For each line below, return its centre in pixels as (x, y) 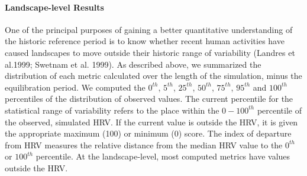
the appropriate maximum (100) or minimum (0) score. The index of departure (148, 133)
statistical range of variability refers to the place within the (112, 110)
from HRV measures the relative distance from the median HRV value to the (144, 145)
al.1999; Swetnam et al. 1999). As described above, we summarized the (133, 64)
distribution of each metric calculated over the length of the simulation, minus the (153, 76)
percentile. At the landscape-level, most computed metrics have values (163, 156)
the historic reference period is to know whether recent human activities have (145, 41)
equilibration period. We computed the (75, 87)
